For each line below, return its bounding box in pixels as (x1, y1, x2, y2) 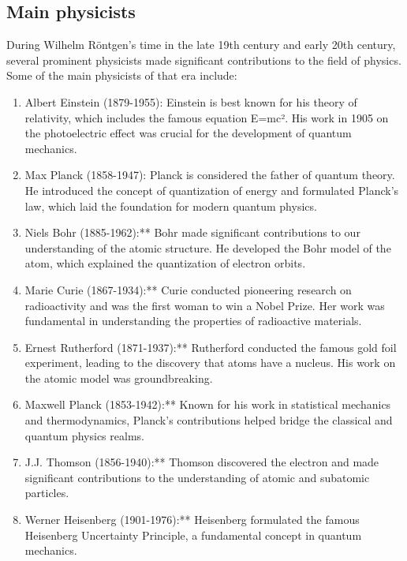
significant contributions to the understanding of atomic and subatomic (24, 469, 370, 485)
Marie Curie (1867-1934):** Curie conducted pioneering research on (24, 281, 352, 297)
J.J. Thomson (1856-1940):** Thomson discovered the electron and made (24, 454, 379, 470)
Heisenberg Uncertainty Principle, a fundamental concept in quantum (24, 526, 362, 543)
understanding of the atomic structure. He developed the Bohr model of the (24, 239, 391, 256)
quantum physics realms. (24, 427, 144, 443)
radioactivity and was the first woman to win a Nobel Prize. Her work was (24, 297, 385, 313)
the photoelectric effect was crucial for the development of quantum (24, 125, 352, 141)
